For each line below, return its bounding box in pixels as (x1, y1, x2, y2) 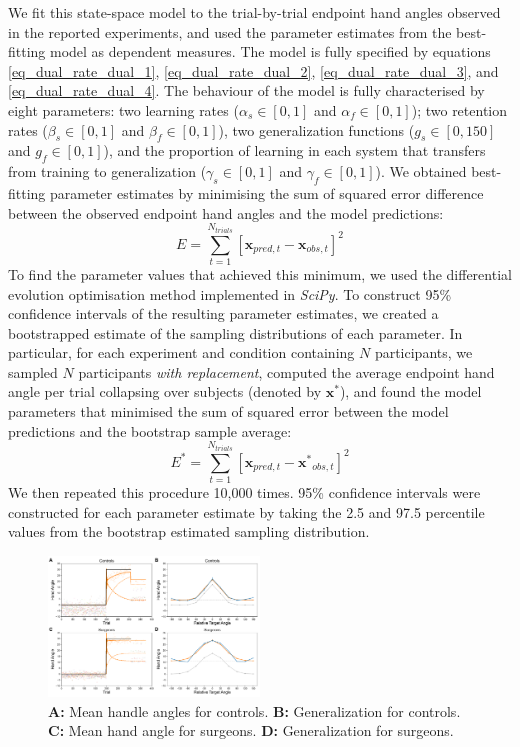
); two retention (411, 99, 508, 120)
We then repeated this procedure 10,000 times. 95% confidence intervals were (8, 482, 481, 503)
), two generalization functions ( (218, 119, 415, 140)
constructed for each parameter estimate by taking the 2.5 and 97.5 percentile (8, 501, 485, 522)
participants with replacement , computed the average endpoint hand (78, 361, 495, 382)
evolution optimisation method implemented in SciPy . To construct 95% (8, 283, 452, 304)
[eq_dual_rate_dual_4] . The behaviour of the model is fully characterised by (8, 80, 485, 101)
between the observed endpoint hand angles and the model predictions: (8, 202, 444, 223)
